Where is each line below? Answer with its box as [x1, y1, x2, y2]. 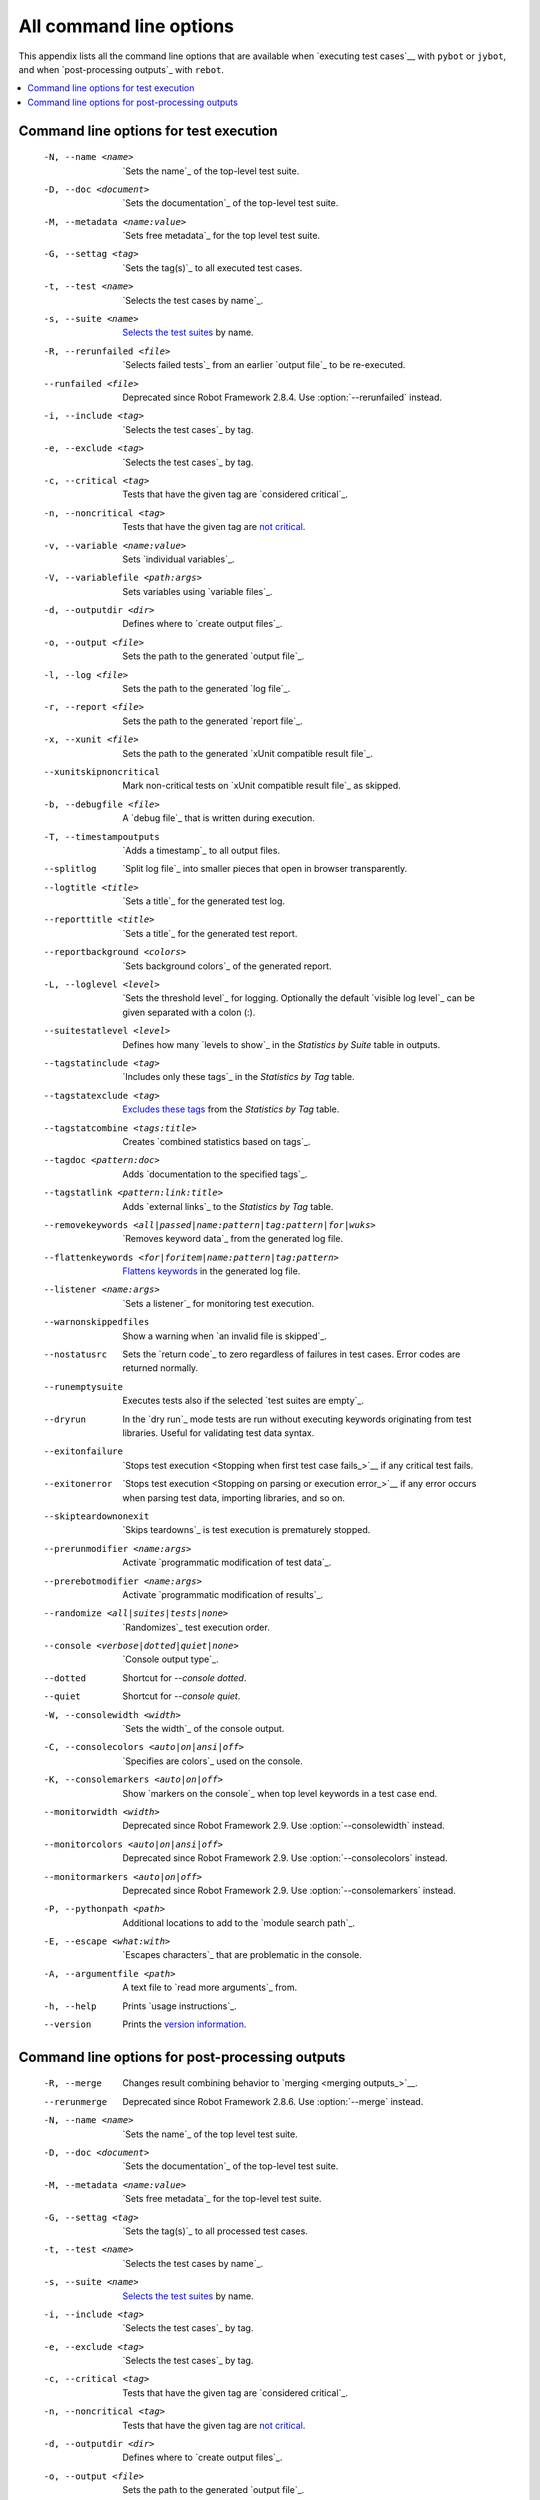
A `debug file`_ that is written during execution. [122, 812, 315, 824]
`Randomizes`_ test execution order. [122, 1621, 270, 1633]
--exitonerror [43, 1478, 113, 1490]
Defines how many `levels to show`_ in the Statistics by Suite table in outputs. [122, 1038, 441, 1050]
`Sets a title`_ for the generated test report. [122, 927, 298, 939]
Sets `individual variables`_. [122, 553, 235, 565]
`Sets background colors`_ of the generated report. [122, 960, 332, 972]
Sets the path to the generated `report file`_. [122, 715, 304, 727]
